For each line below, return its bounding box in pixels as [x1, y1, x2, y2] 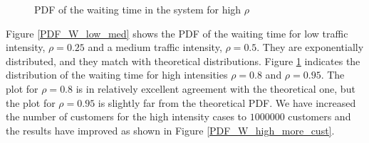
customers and [288, 109, 351, 124]
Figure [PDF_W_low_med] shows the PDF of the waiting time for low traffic [6, 25, 348, 40]
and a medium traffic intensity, [88, 40, 222, 55]
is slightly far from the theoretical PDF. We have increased [98, 95, 356, 110]
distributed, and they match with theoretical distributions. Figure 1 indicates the [6, 53, 360, 68]
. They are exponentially [256, 40, 364, 55]
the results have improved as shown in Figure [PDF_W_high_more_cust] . [6, 122, 335, 137]
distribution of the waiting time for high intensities [6, 67, 228, 82]
